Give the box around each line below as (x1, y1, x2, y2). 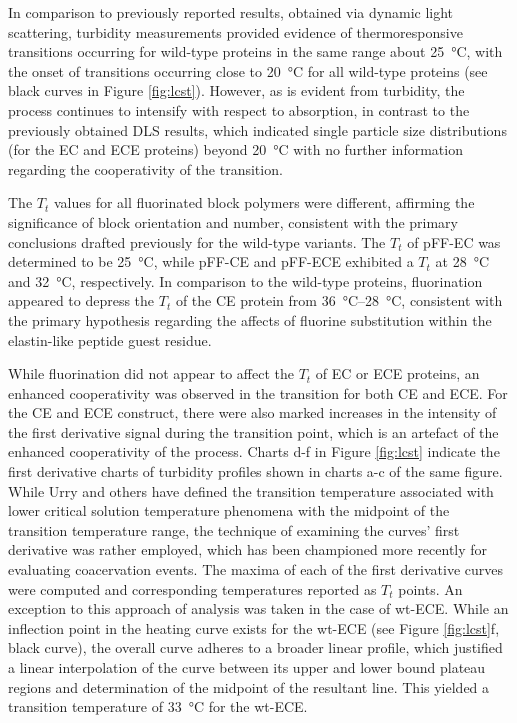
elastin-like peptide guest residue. (8, 329, 212, 350)
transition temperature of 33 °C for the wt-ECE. (8, 696, 308, 717)
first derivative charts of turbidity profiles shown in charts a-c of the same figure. (8, 461, 503, 482)
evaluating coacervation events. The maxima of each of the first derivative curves (8, 559, 504, 580)
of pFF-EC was (407, 231, 501, 252)
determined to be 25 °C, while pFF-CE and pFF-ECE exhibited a (8, 251, 414, 272)
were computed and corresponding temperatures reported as (8, 578, 377, 599)
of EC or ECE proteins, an (315, 363, 480, 384)
